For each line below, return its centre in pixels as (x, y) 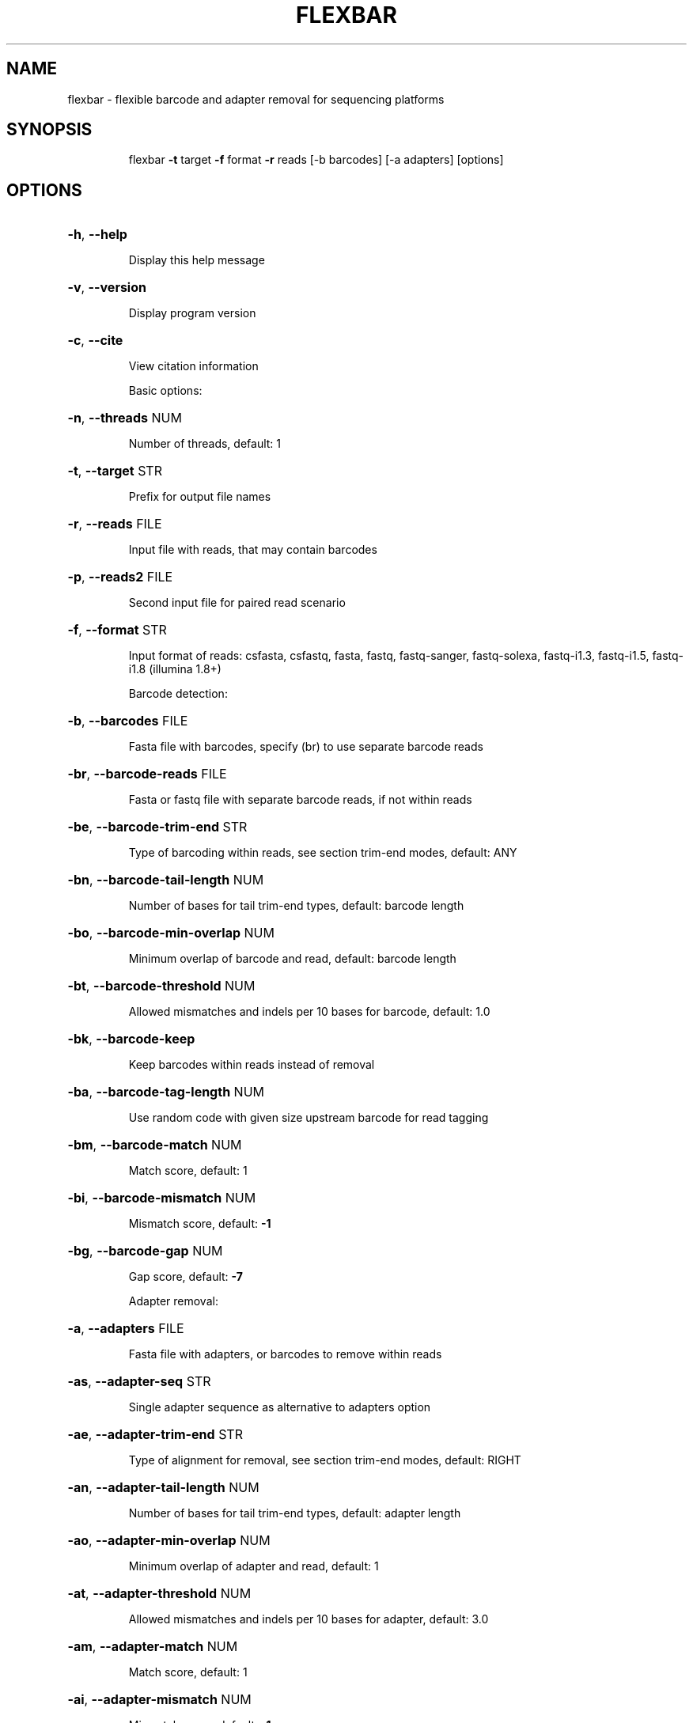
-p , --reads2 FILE (120, 577)
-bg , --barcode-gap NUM (145, 1251)
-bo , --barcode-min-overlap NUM (171, 933)
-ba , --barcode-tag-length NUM (166, 1092)
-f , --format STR (117, 630)
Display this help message (197, 260)
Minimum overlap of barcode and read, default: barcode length (292, 959)
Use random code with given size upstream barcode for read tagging (309, 1118)
